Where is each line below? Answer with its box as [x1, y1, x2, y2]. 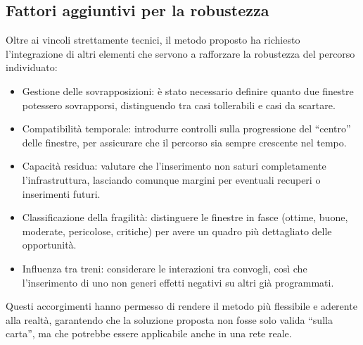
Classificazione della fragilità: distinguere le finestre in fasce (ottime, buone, [22, 210, 348, 225]
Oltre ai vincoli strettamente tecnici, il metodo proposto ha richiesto [6, 32, 300, 47]
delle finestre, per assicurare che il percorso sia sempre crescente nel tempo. [22, 134, 347, 149]
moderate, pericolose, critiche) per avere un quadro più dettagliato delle [22, 223, 332, 238]
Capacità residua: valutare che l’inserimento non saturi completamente [22, 158, 326, 173]
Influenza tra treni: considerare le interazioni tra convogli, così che [22, 261, 307, 275]
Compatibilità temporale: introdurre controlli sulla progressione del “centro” [22, 121, 351, 136]
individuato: [6, 60, 58, 75]
